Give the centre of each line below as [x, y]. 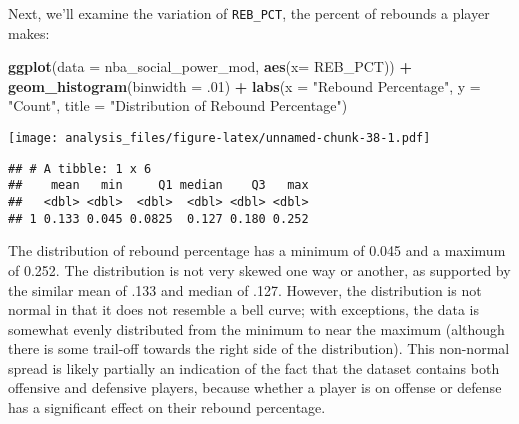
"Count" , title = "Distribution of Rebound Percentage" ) [178, 105]
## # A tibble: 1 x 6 [80, 168]
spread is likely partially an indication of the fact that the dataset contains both [254, 367]
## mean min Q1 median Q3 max [158, 185]
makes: [29, 32]
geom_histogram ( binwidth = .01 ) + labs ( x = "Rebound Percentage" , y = [244, 85]
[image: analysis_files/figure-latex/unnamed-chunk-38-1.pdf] [219, 138]
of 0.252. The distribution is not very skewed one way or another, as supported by [259, 269]
